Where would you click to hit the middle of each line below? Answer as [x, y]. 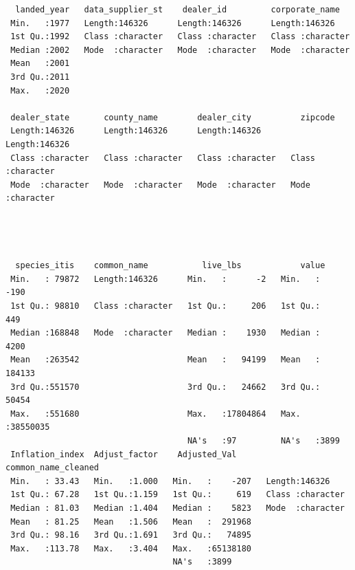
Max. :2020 [40, 90]
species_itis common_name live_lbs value [170, 266]
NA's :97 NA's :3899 [263, 441]
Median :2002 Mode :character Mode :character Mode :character [180, 50]
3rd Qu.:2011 [40, 77]
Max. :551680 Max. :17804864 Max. [156, 414]
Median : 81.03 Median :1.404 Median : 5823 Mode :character [177, 508]
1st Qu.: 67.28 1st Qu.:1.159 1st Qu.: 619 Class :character [177, 495]
